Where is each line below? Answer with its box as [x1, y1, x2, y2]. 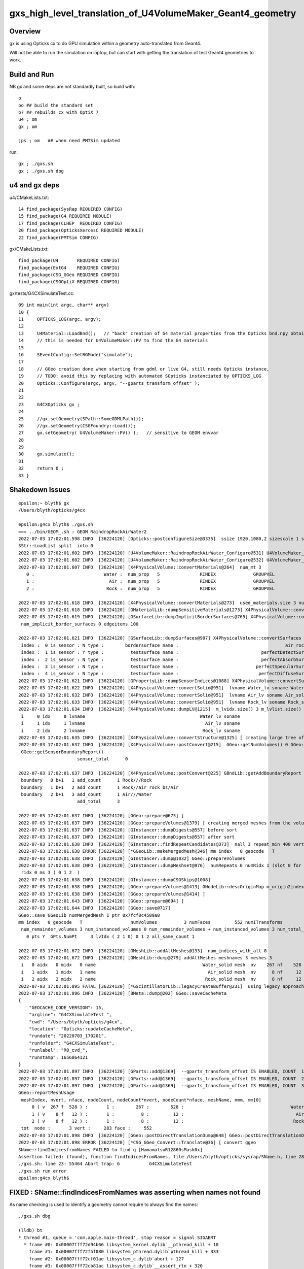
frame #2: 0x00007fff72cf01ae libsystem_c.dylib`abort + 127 [28, 1256, 184, 1261]
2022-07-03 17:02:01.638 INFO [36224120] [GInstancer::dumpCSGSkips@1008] [18, 877, 211, 883]
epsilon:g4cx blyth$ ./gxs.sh [18, 522, 94, 527]
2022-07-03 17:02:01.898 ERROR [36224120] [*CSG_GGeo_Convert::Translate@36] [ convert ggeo [18, 1140, 256, 1146]
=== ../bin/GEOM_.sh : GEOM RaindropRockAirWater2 [18, 528, 147, 535]
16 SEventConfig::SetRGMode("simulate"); [18, 352, 134, 357]
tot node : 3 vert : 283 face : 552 [21, 1125, 152, 1131]
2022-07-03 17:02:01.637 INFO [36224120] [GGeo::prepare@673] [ [18, 813, 184, 819]
